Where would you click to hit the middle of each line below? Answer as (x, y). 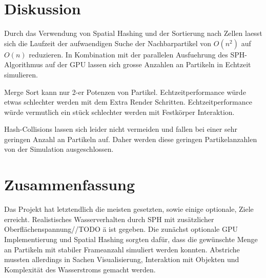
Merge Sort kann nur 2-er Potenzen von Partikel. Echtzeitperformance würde (125, 92)
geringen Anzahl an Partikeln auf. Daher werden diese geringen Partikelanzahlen (131, 139)
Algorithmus (24, 64)
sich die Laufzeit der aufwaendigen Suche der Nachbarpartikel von (108, 43)
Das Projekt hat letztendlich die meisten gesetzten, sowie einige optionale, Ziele (129, 209)
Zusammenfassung (70, 184)
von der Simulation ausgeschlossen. (59, 149)
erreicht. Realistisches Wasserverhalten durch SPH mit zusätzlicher (109, 219)
